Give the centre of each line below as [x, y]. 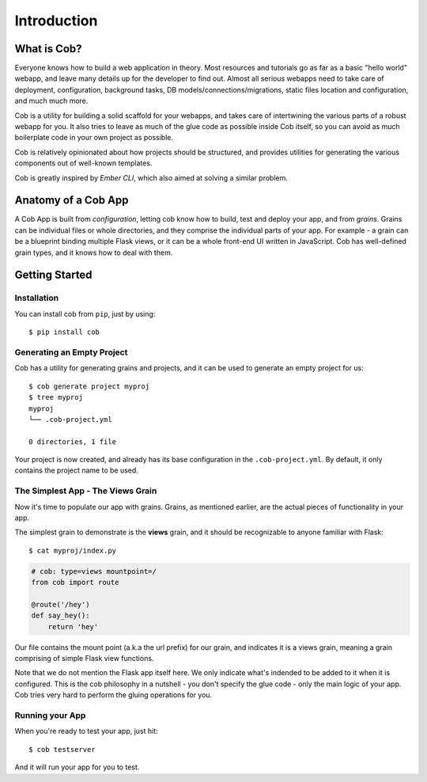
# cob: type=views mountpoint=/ [94, 571]
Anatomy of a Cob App [72, 201]
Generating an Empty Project [71, 352]
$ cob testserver [62, 749]
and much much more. [51, 101]
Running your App [50, 716]
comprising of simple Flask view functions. [84, 659]
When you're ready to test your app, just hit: [86, 731]
